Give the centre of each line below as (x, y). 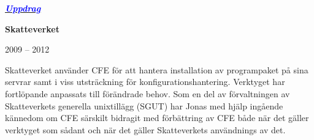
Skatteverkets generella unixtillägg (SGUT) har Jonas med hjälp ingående (144, 105)
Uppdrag (23, 8)
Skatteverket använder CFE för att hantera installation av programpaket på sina (157, 69)
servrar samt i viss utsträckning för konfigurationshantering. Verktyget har (145, 82)
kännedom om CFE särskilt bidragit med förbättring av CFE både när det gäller (157, 118)
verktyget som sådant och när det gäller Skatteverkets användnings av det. (145, 129)
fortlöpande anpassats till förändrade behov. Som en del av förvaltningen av (147, 93)
